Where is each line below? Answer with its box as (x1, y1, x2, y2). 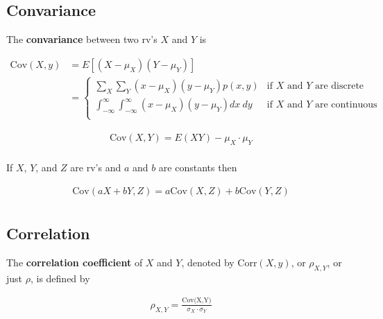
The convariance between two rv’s (6, 32, 158, 46)
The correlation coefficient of (6, 255, 143, 269)
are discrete (314, 81, 364, 92)
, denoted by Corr (181, 255, 257, 269)
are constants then (158, 160, 237, 175)
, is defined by (30, 270, 90, 285)
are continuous (314, 100, 377, 110)
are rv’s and (70, 160, 121, 175)
